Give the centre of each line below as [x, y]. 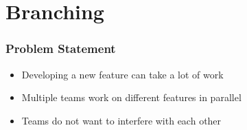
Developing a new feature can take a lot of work [122, 74]
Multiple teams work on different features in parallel [131, 97]
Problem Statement [61, 48]
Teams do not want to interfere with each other [121, 120]
